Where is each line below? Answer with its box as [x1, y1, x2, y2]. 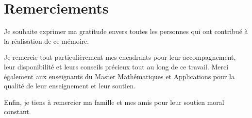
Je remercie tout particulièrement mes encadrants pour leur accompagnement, [4, 52, 236, 62]
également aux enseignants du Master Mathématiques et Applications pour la [4, 71, 235, 81]
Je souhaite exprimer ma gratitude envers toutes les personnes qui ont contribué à [4, 26, 248, 36]
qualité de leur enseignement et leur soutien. [4, 81, 135, 91]
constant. [4, 106, 31, 117]
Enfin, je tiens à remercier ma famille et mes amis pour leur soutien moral [4, 97, 224, 107]
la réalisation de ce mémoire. [4, 35, 89, 46]
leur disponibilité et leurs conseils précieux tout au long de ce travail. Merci [4, 61, 229, 71]
